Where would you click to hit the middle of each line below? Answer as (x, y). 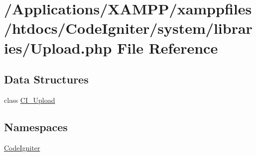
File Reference (168, 47)
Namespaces (36, 126)
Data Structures (46, 79)
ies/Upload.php (58, 47)
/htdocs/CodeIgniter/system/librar (128, 28)
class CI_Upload (30, 100)
